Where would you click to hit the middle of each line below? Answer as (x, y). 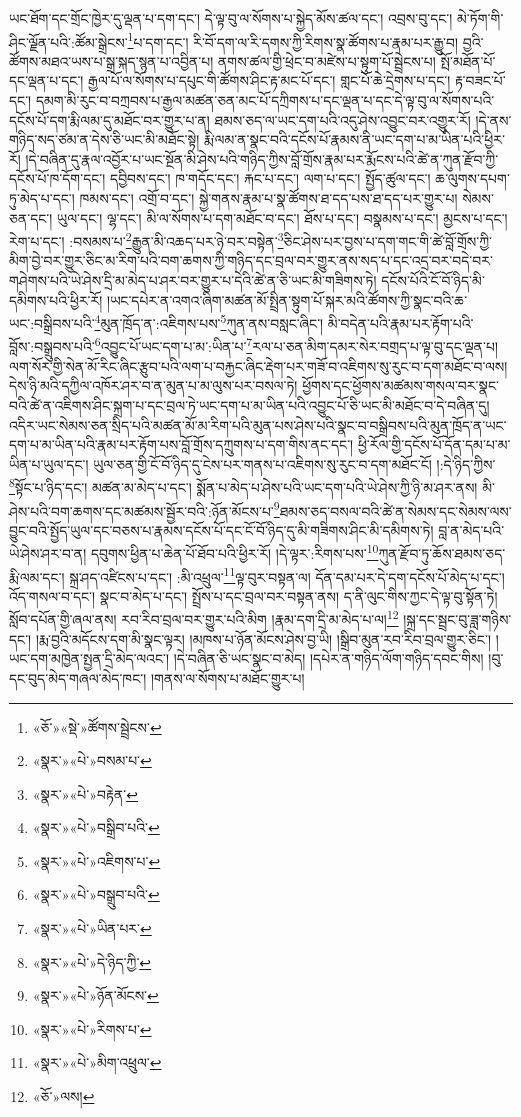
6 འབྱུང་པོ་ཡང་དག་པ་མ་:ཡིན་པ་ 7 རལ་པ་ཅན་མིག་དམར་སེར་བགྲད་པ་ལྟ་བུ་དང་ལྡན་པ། (296, 345)
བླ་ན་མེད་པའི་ (471, 529)
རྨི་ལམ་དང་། (37, 576)
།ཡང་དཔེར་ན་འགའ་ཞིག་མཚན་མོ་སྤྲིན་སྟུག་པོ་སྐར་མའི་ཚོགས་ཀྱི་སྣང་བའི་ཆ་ (287, 299)
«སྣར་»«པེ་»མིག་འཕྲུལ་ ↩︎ (97, 1062)
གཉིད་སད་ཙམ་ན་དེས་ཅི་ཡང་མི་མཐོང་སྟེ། (104, 139)
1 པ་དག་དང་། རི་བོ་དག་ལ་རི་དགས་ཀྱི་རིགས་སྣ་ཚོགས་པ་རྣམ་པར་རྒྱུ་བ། (293, 40)
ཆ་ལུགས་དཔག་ (472, 178)
